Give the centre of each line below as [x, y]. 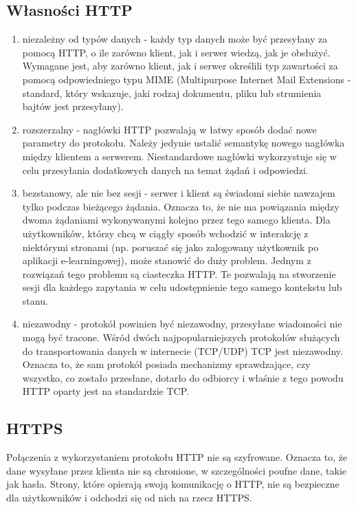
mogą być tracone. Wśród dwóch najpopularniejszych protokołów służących [181, 337]
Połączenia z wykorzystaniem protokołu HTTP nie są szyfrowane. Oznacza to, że [177, 457]
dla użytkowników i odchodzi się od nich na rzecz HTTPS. [129, 498]
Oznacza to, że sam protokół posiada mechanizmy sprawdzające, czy [166, 364]
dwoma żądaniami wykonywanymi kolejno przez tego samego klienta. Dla [176, 220]
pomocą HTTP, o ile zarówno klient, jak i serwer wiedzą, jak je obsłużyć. [176, 52]
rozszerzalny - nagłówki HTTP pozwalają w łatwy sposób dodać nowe [169, 129]
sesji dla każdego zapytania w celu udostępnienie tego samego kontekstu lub [182, 287]
